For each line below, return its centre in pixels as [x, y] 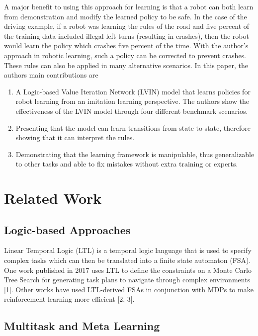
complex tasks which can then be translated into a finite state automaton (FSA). [128, 260]
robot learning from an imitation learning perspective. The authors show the [132, 101]
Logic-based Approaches [67, 229]
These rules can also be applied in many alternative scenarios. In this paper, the [126, 65]
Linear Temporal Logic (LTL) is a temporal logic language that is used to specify [128, 250]
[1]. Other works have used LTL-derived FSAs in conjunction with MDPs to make [129, 289]
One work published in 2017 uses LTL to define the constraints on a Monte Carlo [128, 270]
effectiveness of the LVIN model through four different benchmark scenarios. [132, 111]
